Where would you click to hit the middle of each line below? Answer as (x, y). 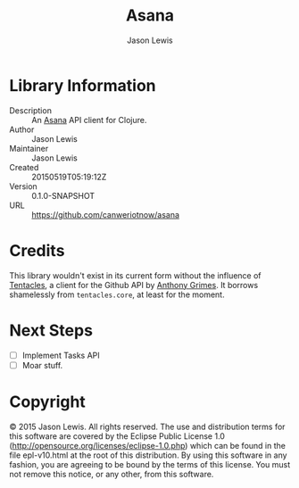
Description (30, 110)
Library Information (83, 85)
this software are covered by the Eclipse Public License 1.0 (117, 436)
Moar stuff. (42, 365)
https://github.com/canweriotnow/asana (106, 214)
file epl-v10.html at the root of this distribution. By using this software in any (148, 455)
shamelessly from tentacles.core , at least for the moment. (117, 294)
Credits (37, 250)
